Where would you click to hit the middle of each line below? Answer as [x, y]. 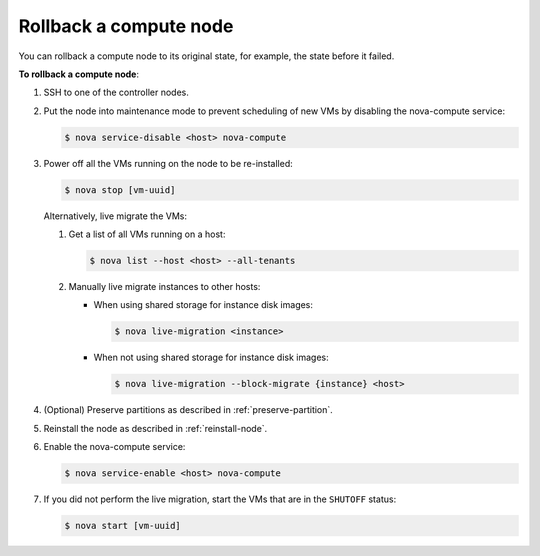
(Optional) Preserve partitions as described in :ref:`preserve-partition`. [188, 410]
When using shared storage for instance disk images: [203, 305]
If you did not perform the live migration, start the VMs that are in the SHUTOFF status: [220, 499]
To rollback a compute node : [79, 74]
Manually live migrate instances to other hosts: [164, 287]
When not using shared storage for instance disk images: [211, 357]
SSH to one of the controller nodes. [116, 92]
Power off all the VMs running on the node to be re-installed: [168, 163]
